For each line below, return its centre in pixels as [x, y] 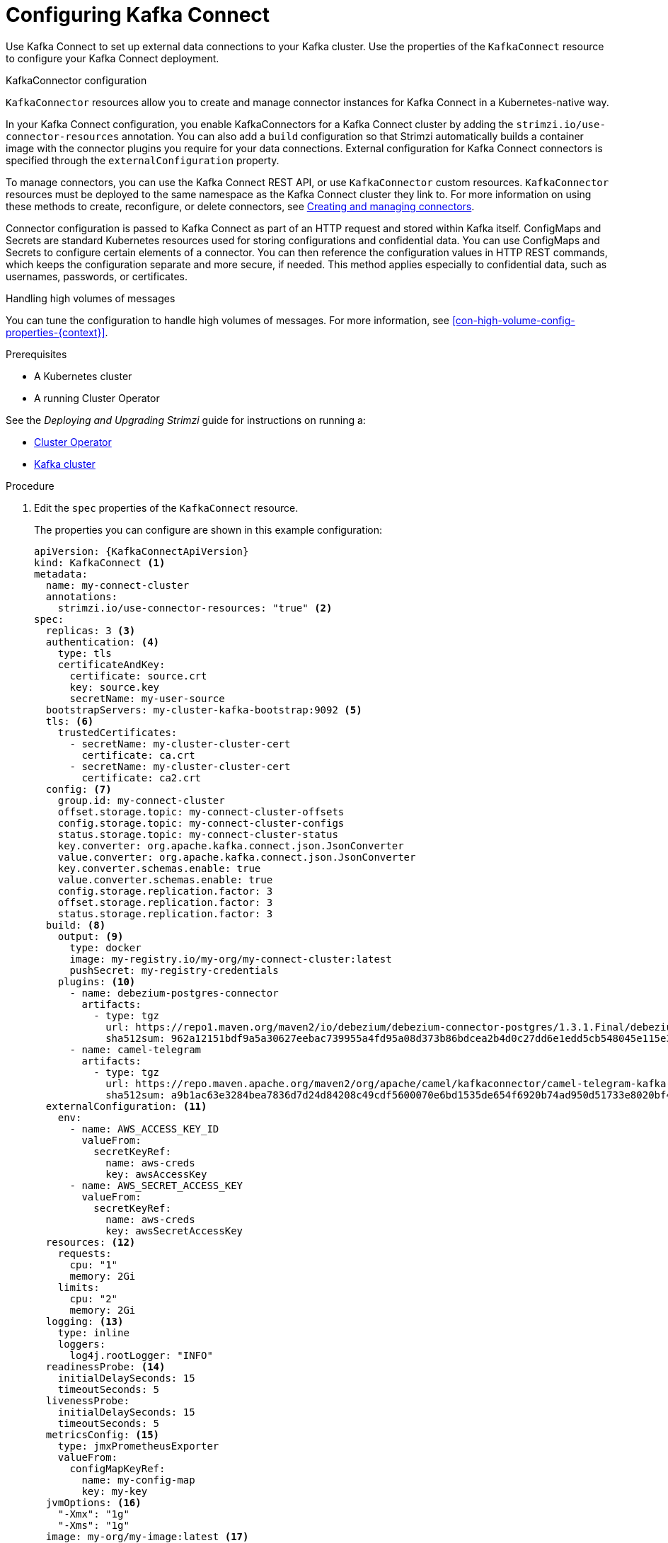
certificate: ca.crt [138, 755]
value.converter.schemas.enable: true [165, 879]
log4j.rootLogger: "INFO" [141, 1355]
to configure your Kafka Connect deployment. [113, 58]
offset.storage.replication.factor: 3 [165, 902]
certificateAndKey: [111, 664]
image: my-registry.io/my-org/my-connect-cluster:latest [231, 959]
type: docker [105, 947]
